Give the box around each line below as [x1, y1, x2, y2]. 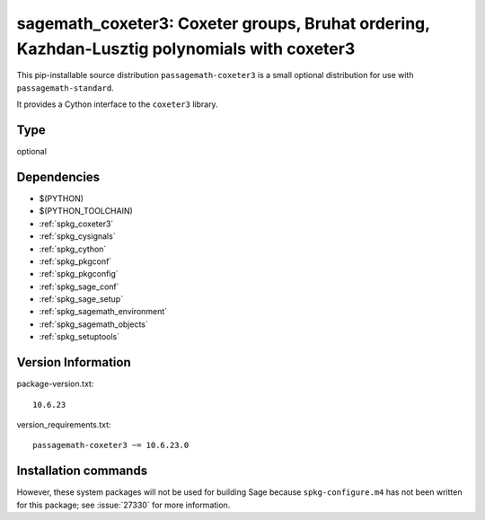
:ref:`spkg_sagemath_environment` [39, 306, 168, 317]
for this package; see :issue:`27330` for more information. [16, 499, 231, 510]
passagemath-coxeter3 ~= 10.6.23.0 [32, 440, 190, 451]
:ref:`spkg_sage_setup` [39, 294, 124, 304]
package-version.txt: [16, 378, 94, 390]
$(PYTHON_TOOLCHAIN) [39, 206, 134, 216]
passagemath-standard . [16, 82, 114, 93]
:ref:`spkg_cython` [39, 243, 107, 254]
